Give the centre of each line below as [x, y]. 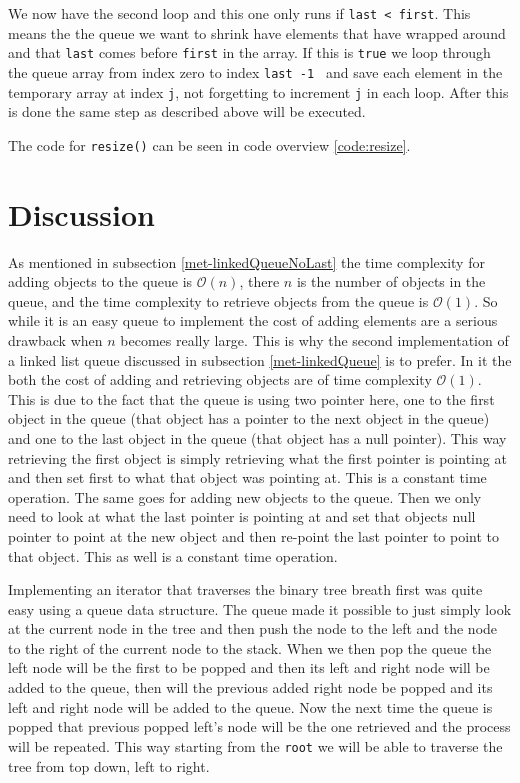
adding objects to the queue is [100, 281]
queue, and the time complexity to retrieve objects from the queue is [218, 300]
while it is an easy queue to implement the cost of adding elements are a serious [253, 320]
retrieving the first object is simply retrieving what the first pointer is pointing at [257, 457]
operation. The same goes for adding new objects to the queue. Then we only [245, 496]
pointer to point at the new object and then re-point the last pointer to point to [254, 535]
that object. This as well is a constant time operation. [173, 555]
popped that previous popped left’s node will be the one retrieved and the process [259, 726]
